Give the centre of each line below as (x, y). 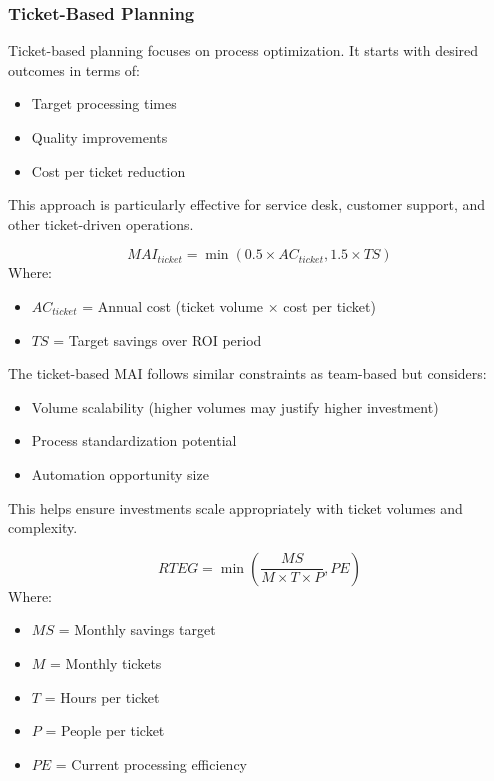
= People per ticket (105, 730)
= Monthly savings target (137, 629)
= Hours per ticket (102, 696)
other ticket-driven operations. (101, 223)
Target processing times (104, 103)
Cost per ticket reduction (108, 170)
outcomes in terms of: (74, 69)
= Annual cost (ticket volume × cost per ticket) (229, 305)
